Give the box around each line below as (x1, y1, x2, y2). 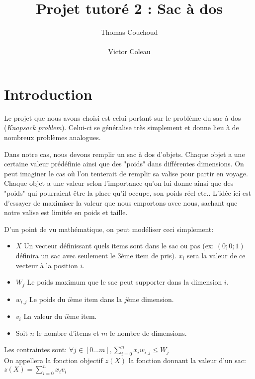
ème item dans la (70, 294, 122, 304)
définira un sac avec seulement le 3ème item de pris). (15, 250, 176, 260)
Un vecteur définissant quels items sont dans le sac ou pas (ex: (24, 240, 214, 251)
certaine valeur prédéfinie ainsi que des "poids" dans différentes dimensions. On (4, 158, 244, 169)
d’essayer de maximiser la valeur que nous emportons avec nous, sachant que (4, 197, 238, 208)
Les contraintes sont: (4, 344, 67, 355)
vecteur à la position (15, 260, 78, 270)
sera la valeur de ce (187, 250, 246, 260)
